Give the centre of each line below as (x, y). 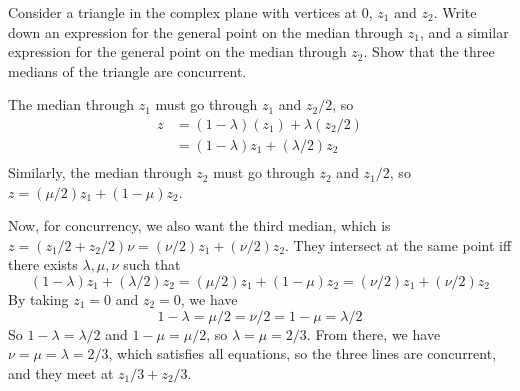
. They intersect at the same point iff (398, 244)
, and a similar (464, 31)
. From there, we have (373, 333)
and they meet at (61, 372)
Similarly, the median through (100, 172)
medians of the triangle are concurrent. (127, 70)
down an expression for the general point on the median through (206, 31)
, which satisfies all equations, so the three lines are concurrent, (302, 353)
